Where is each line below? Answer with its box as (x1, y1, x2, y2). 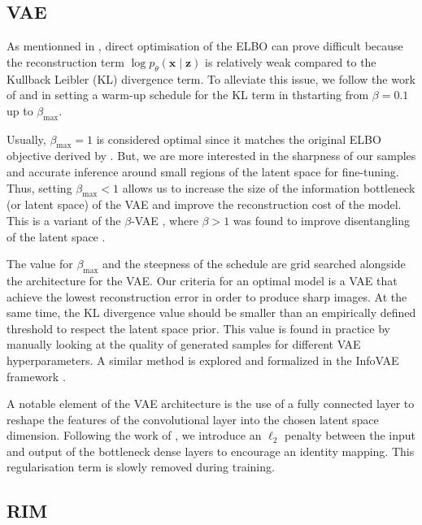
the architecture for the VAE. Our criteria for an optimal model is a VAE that (7, 271, 398, 289)
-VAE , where (131, 211, 198, 228)
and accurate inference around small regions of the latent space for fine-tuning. (7, 163, 399, 180)
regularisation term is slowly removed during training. (7, 458, 275, 475)
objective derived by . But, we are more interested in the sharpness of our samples (7, 147, 416, 164)
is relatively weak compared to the (205, 53, 376, 70)
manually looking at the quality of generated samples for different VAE (7, 336, 361, 353)
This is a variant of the (7, 211, 121, 228)
